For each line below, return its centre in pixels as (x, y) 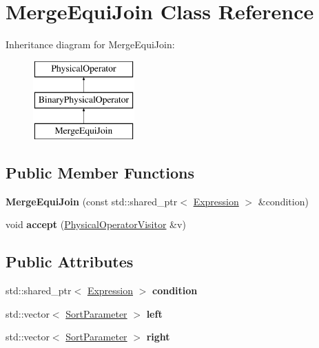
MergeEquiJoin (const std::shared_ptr (92, 201)
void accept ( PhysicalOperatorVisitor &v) (96, 224)
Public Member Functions (100, 173)
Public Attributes (70, 262)
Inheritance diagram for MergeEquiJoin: (90, 44)
